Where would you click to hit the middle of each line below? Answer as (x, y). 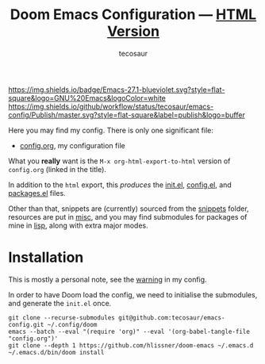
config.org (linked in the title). (58, 169)
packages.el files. (37, 193)
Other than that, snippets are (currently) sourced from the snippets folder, (129, 209)
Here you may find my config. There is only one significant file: (111, 130)
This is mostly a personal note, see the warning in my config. (108, 279)
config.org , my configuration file (72, 145)
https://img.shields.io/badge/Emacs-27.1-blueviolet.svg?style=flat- (117, 90)
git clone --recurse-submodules (61, 318)
